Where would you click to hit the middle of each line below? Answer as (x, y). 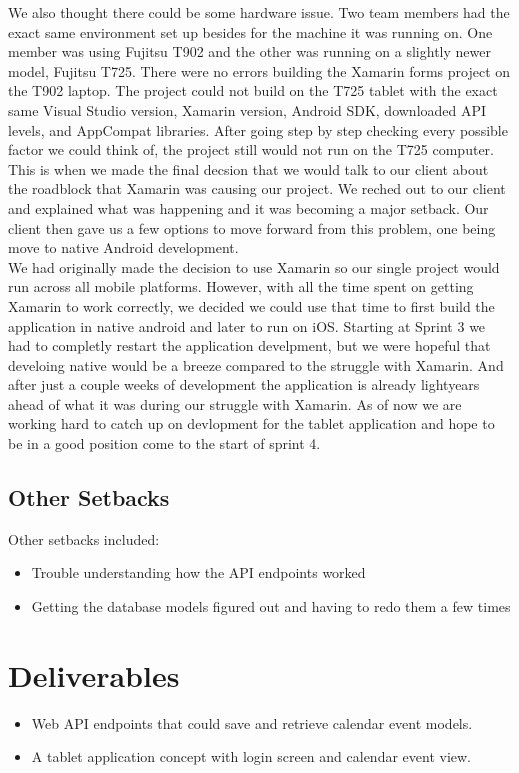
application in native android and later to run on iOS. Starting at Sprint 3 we (247, 325)
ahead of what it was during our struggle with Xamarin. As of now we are (235, 403)
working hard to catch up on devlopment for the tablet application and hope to (251, 423)
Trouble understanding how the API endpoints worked (198, 572)
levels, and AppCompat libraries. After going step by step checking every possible (258, 129)
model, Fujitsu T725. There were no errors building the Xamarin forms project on (259, 70)
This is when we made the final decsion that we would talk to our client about (248, 168)
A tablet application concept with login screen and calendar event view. (251, 756)
